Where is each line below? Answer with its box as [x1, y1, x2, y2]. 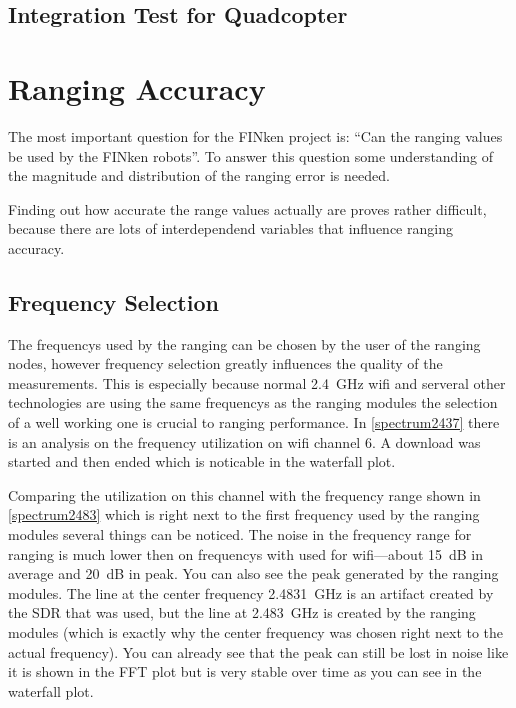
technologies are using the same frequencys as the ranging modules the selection [8, 392, 498, 413]
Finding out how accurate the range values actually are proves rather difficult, [8, 198, 487, 219]
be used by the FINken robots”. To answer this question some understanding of [8, 145, 494, 166]
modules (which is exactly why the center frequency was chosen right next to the [8, 621, 504, 642]
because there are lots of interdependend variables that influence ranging [8, 218, 453, 239]
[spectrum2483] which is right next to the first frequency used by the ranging [8, 504, 480, 525]
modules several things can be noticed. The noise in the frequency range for [8, 524, 472, 545]
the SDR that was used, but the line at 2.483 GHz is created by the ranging [8, 602, 476, 623]
